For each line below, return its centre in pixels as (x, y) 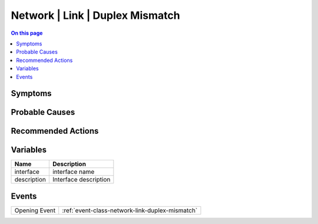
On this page (27, 33)
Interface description (81, 180)
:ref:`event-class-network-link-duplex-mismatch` (130, 210)
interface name (73, 172)
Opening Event (35, 210)
